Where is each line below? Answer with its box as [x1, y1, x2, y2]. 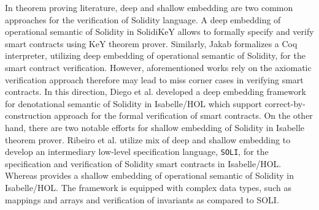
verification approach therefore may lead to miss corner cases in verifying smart [5, 73, 304, 86]
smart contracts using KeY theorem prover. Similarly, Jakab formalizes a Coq [5, 37, 298, 50]
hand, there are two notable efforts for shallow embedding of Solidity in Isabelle [5, 121, 305, 133]
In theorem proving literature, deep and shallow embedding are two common [5, 1, 293, 13]
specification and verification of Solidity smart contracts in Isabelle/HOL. [5, 157, 282, 170]
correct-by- [264, 97, 306, 110]
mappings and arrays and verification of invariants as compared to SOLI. [5, 193, 279, 206]
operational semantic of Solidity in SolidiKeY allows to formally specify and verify [5, 25, 314, 38]
